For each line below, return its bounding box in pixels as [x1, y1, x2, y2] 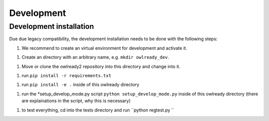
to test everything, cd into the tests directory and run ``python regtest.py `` [21, 107, 174, 113]
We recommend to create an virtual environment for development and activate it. [21, 45, 187, 51]
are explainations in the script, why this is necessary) [21, 98, 131, 104]
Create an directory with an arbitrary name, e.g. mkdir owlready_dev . [21, 54, 169, 60]
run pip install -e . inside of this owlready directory [21, 82, 139, 88]
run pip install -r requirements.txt [21, 72, 112, 78]
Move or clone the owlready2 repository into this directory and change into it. [21, 63, 180, 69]
